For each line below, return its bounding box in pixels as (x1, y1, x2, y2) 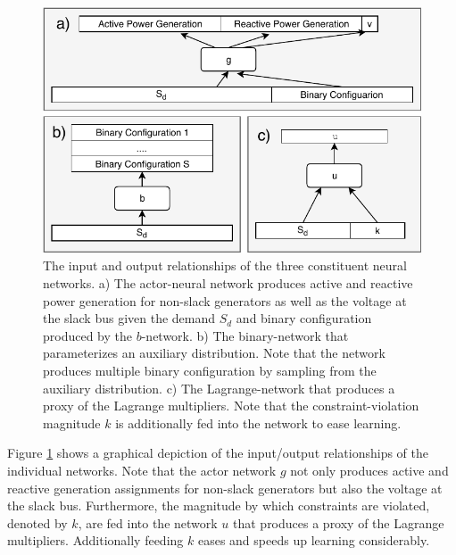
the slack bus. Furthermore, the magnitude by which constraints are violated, (7, 496, 430, 515)
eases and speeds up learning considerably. (197, 531, 430, 550)
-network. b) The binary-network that (141, 326, 349, 344)
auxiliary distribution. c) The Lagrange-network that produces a (43, 378, 395, 397)
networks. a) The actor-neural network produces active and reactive (43, 273, 413, 292)
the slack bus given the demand (43, 309, 216, 327)
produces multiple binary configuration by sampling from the (43, 360, 377, 379)
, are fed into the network (78, 513, 218, 532)
